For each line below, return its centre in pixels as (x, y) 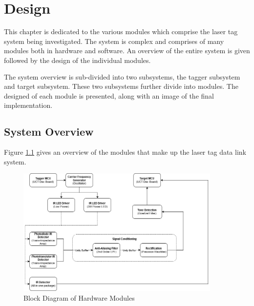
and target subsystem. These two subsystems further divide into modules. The (121, 86)
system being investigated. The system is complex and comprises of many (114, 41)
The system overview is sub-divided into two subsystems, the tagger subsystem (122, 76)
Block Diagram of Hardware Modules (79, 297)
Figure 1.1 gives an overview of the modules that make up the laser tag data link (125, 152)
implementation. (28, 105)
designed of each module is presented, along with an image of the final (109, 95)
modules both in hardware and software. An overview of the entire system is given (127, 51)
